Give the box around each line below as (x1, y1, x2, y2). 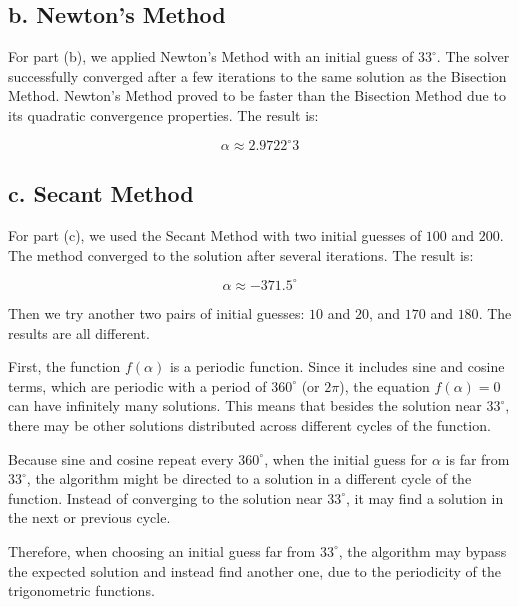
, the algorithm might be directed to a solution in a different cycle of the (26, 468, 472, 489)
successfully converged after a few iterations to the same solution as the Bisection (8, 65, 507, 86)
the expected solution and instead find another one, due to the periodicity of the (8, 560, 501, 581)
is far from (445, 448, 510, 469)
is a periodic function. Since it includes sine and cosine (169, 356, 505, 377)
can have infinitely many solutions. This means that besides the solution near (8, 395, 482, 416)
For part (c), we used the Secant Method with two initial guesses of (8, 225, 422, 246)
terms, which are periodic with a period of (8, 375, 267, 396)
